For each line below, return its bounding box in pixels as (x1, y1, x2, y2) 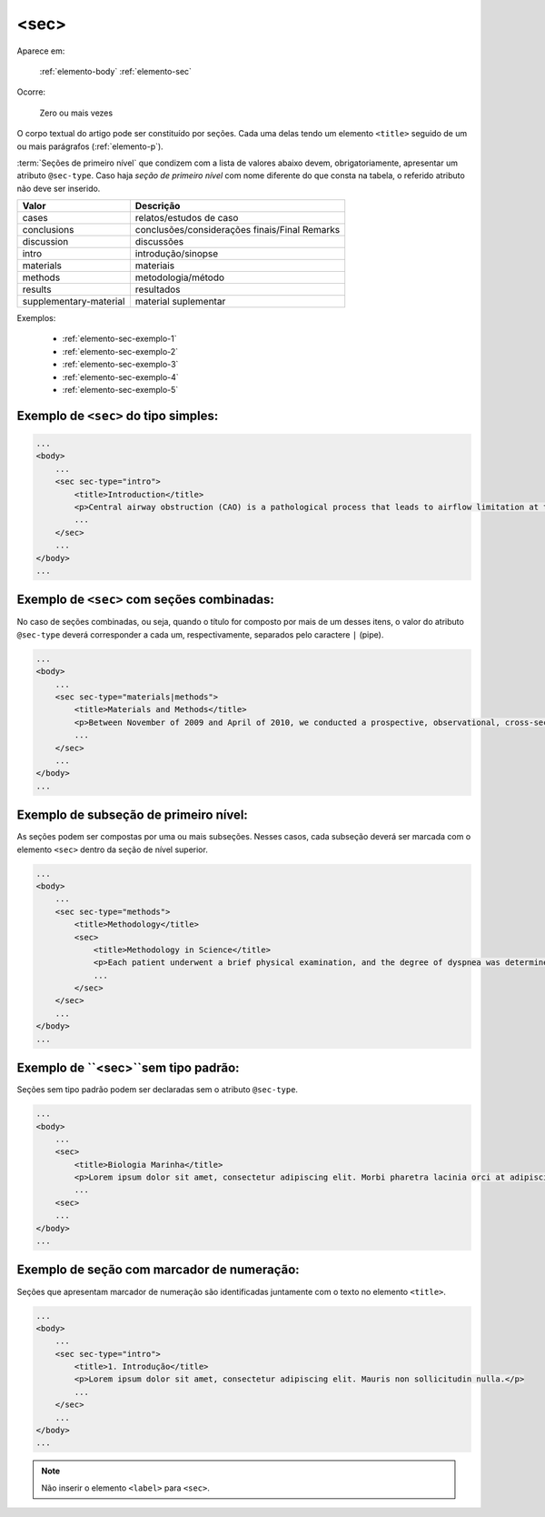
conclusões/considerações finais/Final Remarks (134, 224, 341, 236)
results (22, 283, 52, 296)
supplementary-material (22, 296, 125, 308)
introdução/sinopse (134, 247, 219, 260)
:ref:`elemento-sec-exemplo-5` (62, 385, 179, 396)
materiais (134, 259, 175, 272)
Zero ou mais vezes (39, 107, 114, 118)
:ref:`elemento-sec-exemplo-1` (62, 333, 177, 345)
